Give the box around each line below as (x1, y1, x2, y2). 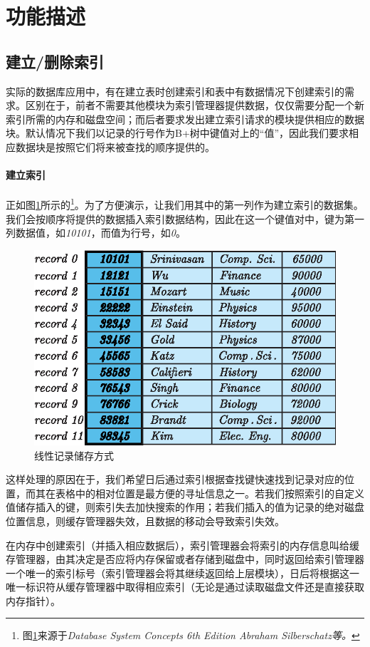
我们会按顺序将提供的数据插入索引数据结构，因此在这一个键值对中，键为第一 (6, 211, 364, 226)
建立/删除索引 (6, 50, 105, 72)
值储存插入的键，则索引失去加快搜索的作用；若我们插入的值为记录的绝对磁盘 (6, 500, 364, 514)
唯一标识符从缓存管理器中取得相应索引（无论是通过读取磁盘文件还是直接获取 (6, 579, 364, 594)
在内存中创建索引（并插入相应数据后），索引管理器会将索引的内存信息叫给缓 (6, 537, 359, 552)
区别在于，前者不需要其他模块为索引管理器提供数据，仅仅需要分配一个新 (25, 98, 364, 113)
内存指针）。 (6, 593, 60, 608)
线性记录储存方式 (34, 447, 114, 462)
